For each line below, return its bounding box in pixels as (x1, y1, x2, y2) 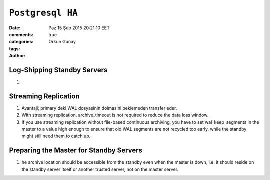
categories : (9, 39, 34, 45)
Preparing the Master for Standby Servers (9, 146, 142, 155)
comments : (9, 31, 33, 37)
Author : (9, 53, 26, 59)
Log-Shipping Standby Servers (9, 65, 108, 74)
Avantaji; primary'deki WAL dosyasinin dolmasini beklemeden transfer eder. (21, 105, 177, 111)
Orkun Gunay (48, 39, 76, 45)
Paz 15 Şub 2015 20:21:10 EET (48, 25, 110, 31)
